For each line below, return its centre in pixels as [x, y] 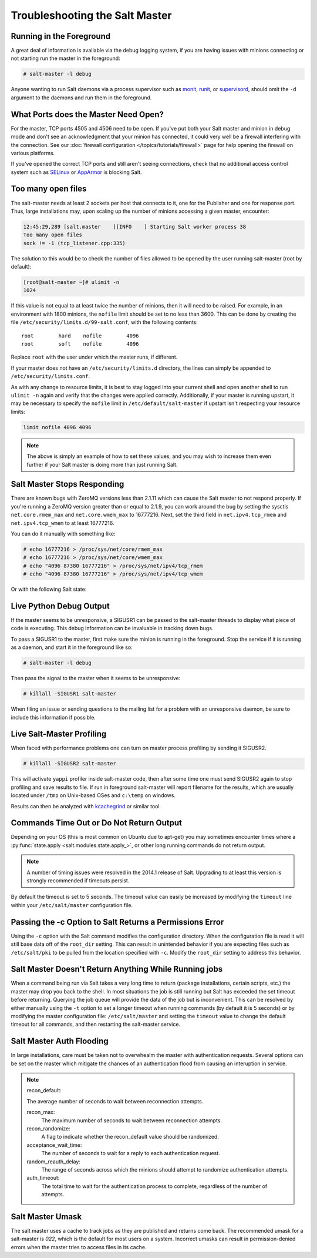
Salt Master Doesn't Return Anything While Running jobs [117, 969]
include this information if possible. [53, 717]
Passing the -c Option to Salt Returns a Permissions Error [117, 922]
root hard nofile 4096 [80, 336]
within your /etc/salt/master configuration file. [72, 905]
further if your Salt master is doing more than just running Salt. [102, 464]
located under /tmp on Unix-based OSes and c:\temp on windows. [93, 795]
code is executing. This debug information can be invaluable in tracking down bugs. [112, 628]
